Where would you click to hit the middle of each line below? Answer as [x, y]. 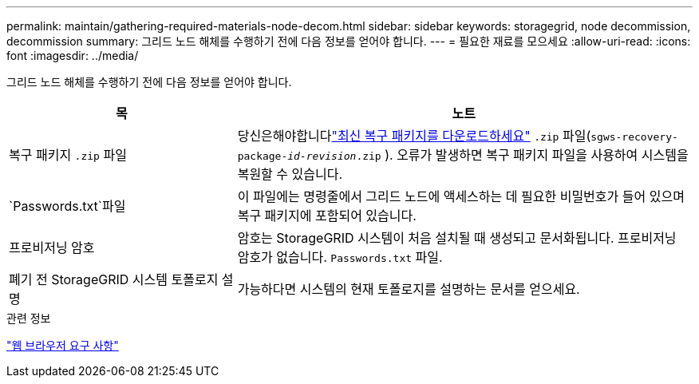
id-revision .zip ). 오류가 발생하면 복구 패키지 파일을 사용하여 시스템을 [488, 155]
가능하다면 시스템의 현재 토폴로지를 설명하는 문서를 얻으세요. [409, 289]
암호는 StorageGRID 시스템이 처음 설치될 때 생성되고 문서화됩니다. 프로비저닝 [457, 238]
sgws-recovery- [634, 137]
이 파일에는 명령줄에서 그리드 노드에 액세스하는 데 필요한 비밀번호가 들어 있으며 [461, 196]
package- [263, 156]
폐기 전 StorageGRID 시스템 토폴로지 [114, 279]
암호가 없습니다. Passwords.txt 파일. [340, 257]
